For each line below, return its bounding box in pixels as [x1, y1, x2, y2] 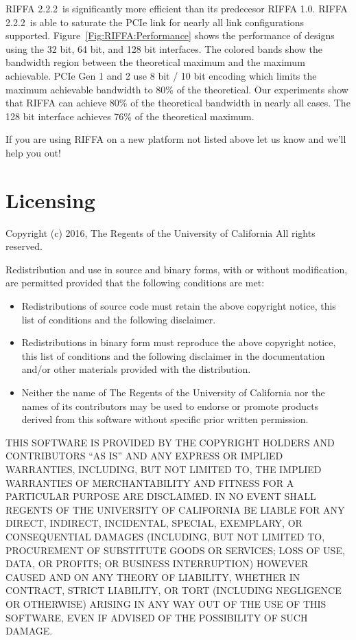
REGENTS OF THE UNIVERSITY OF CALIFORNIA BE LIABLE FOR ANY [5, 502, 345, 516]
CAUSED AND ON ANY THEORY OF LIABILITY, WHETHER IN [5, 569, 300, 584]
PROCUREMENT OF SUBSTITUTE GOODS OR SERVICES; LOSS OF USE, [5, 542, 345, 557]
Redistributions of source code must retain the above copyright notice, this [21, 299, 336, 313]
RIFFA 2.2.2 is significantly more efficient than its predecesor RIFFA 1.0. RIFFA [5, 1, 348, 15]
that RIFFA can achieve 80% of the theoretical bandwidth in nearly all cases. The [5, 95, 351, 110]
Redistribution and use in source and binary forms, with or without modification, [5, 262, 348, 276]
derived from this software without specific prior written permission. [21, 412, 309, 426]
